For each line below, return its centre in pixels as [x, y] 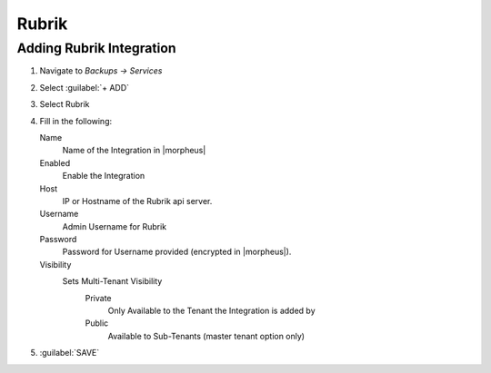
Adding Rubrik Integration [96, 48]
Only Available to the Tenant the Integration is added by [211, 311]
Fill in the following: [76, 121]
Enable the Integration [104, 176]
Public [97, 323]
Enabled [55, 162]
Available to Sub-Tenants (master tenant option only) [206, 336]
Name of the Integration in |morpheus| [134, 151]
